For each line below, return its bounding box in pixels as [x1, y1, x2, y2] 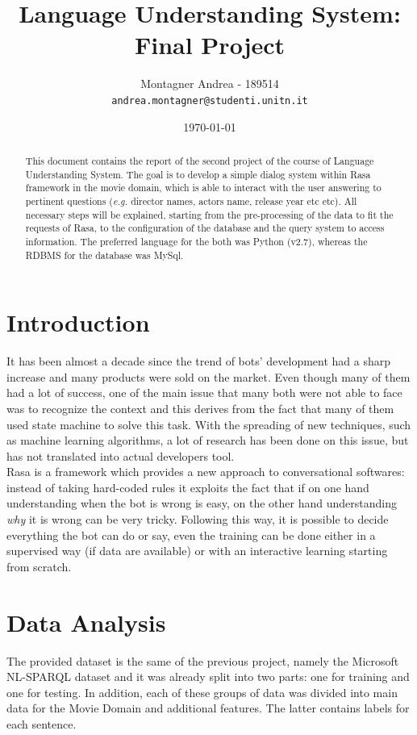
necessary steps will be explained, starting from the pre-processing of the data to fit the [25, 207, 394, 221]
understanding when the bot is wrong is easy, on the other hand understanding [6, 495, 397, 512]
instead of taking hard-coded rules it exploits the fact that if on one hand [6, 478, 369, 495]
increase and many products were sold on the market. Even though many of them [6, 368, 411, 385]
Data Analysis [6, 605, 166, 638]
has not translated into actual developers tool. [6, 447, 235, 464]
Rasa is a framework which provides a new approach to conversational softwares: [6, 463, 405, 480]
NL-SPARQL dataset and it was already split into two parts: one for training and [6, 668, 410, 685]
